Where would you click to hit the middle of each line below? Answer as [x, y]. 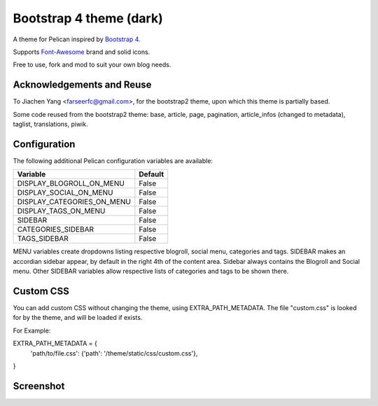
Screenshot [39, 386]
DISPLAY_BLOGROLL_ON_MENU [71, 183]
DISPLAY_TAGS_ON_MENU [61, 211]
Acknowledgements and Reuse [82, 85]
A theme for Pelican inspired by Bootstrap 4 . [77, 39]
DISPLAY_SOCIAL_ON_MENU [65, 192]
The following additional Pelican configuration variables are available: [113, 160]
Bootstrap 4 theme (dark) [88, 18]
